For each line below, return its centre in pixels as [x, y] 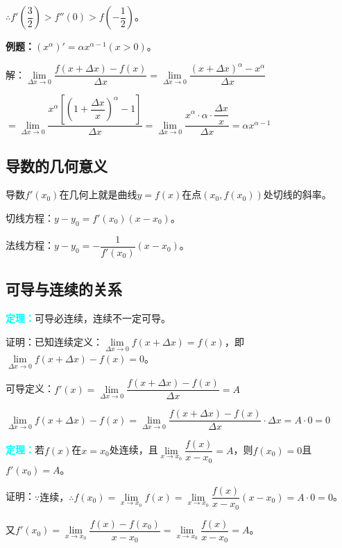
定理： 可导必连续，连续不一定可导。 [88, 318]
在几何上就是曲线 [98, 194]
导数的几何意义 [57, 165]
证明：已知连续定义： [54, 341]
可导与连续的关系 [64, 289]
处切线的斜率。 [297, 194]
